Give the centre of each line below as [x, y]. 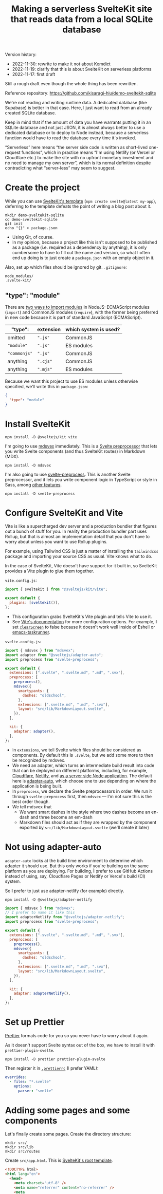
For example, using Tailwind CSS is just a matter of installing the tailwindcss [82, 551]
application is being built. [37, 786]
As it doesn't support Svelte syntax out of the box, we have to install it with [80, 1045]
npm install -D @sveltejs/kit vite [41, 437]
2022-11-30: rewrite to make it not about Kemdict [61, 64]
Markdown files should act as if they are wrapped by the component [88, 822]
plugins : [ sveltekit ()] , [35, 603]
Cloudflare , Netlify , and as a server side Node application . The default [82, 776]
